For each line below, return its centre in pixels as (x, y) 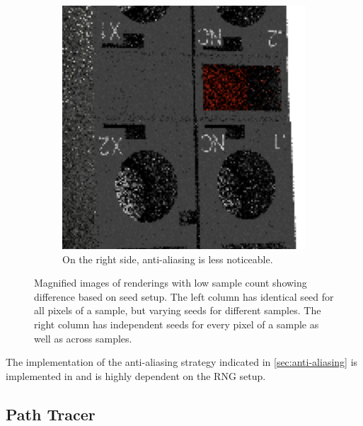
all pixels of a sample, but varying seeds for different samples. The (178, 310)
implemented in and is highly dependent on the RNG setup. (136, 375)
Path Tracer (51, 414)
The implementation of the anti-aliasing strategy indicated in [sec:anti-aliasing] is (182, 362)
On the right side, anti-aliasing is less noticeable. (168, 259)
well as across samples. (83, 338)
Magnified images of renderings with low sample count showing (171, 283)
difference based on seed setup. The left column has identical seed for (184, 296)
